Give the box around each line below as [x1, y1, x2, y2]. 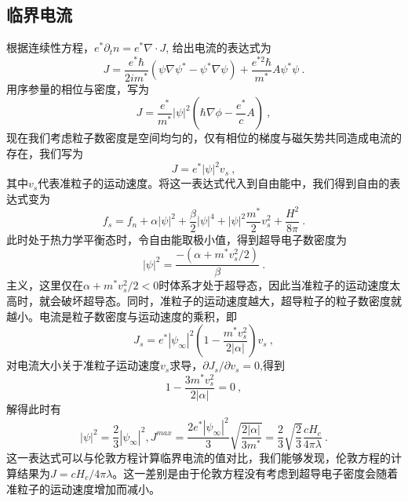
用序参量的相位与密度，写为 [6, 80, 149, 96]
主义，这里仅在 [6, 277, 83, 293]
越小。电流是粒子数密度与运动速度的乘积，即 [6, 307, 237, 324]
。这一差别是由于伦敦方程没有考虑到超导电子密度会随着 [112, 465, 399, 482]
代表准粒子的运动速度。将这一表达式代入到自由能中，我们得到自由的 [38, 175, 390, 191]
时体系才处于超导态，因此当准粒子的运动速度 [158, 277, 390, 293]
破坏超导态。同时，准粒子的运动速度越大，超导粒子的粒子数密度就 [60, 293, 402, 309]
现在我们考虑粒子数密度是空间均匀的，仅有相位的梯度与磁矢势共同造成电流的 [6, 129, 402, 146]
